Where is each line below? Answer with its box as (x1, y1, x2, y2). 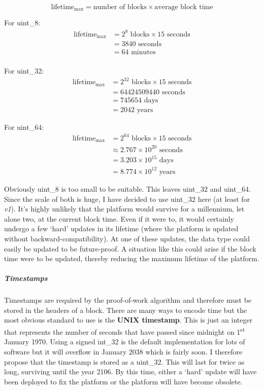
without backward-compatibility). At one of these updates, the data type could (4, 233, 250, 243)
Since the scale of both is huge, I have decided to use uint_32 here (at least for (4, 193, 250, 204)
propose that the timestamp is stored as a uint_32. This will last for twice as (4, 356, 245, 367)
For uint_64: (4, 121, 44, 132)
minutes (131, 49, 156, 56)
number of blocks (93, 4, 147, 11)
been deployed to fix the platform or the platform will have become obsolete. (4, 376, 243, 386)
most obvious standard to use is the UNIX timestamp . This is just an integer (4, 314, 253, 325)
